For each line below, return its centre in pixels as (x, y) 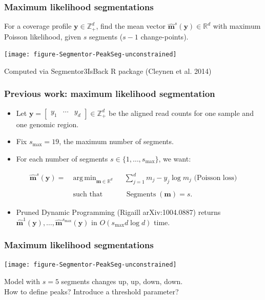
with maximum (237, 26)
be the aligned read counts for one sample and (181, 113)
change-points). (165, 36)
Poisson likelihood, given (43, 36)
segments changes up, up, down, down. (122, 281)
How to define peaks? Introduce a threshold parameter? (91, 291)
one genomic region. (47, 124)
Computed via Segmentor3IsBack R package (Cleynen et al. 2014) (108, 71)
